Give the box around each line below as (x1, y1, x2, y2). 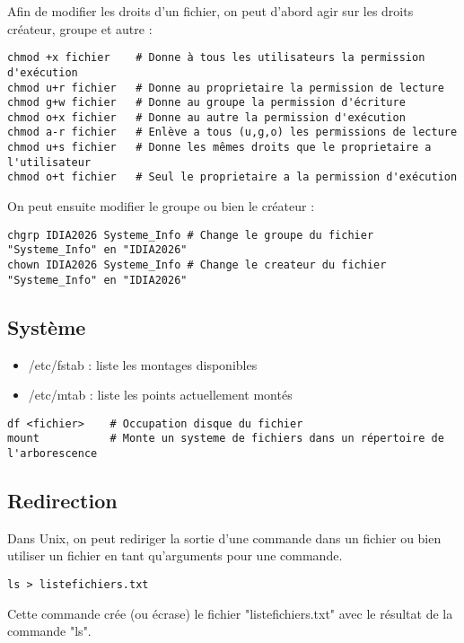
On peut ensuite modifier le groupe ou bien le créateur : (7, 197, 315, 216)
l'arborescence (7, 447, 98, 461)
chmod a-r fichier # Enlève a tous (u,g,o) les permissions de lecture (7, 126, 458, 139)
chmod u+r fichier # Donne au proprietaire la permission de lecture (7, 81, 444, 94)
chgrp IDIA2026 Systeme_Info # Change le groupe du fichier (7, 228, 374, 242)
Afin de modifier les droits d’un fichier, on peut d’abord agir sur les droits (7, 2, 414, 20)
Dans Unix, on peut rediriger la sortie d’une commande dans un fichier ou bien (7, 528, 442, 547)
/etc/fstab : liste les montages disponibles (28, 355, 258, 374)
